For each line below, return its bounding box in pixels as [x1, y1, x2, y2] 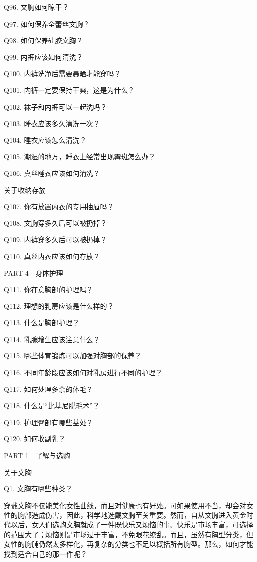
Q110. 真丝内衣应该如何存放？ [4, 251, 100, 261]
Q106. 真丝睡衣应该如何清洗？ [4, 168, 100, 178]
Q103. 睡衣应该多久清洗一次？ [4, 118, 100, 129]
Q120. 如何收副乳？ [4, 433, 66, 444]
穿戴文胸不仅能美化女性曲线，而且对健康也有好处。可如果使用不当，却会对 [4, 500, 246, 510]
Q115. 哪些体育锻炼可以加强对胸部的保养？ [4, 350, 142, 361]
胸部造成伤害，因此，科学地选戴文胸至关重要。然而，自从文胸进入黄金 [17, 510, 246, 520]
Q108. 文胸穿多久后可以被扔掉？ [4, 217, 107, 228]
